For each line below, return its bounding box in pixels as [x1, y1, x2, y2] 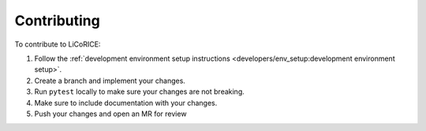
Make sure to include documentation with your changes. [34, 98, 218, 107]
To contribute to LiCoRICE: [14, 39, 101, 49]
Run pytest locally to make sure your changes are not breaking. [34, 87, 245, 96]
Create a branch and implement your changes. [34, 76, 185, 85]
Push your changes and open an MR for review [34, 109, 187, 118]
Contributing [14, 12, 100, 29]
